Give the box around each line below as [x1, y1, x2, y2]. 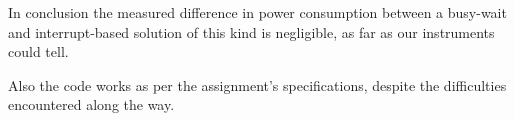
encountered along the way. [8, 94, 175, 115]
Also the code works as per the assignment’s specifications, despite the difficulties [8, 74, 507, 95]
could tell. [8, 41, 69, 62]
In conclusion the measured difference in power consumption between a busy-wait [8, 2, 507, 22]
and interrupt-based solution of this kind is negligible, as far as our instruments [8, 21, 495, 42]
